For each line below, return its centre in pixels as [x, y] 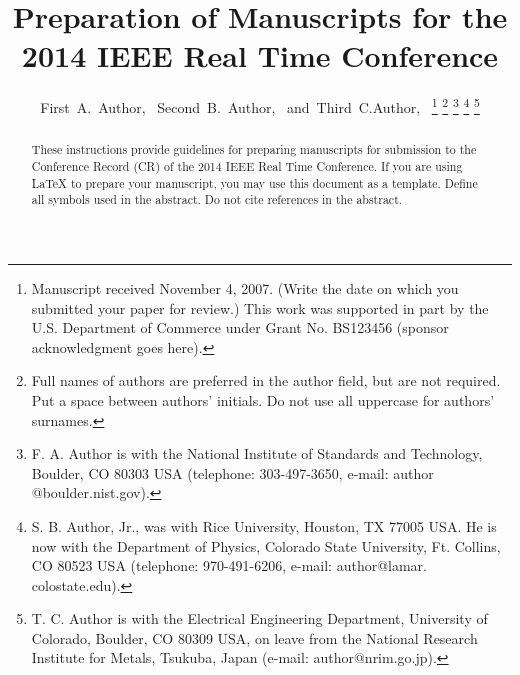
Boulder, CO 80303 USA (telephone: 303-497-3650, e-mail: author [232, 472]
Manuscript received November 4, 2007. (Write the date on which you [245, 287]
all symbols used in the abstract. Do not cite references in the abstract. [217, 199]
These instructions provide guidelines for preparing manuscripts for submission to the [254, 149]
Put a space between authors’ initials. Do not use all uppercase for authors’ [263, 399]
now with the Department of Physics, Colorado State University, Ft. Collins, [266, 545]
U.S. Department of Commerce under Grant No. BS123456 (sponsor [240, 327]
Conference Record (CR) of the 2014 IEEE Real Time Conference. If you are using [247, 166]
